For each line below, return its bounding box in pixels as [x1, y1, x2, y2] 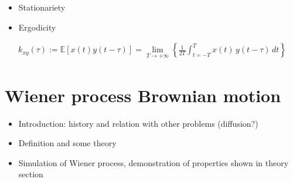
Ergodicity [18, 21, 56, 33]
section [18, 168, 43, 180]
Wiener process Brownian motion [5, 83, 281, 107]
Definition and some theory [18, 137, 117, 149]
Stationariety [18, 1, 66, 13]
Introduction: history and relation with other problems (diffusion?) [18, 117, 258, 129]
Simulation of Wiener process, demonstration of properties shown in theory [18, 156, 289, 168]
